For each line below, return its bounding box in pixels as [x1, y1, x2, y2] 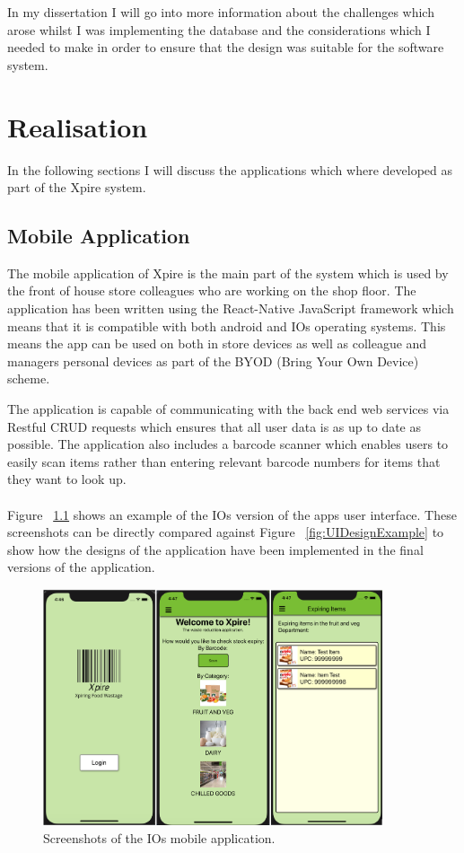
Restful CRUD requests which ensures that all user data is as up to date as [7, 417, 422, 435]
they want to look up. [7, 470, 127, 488]
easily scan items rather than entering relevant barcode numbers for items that [7, 452, 441, 470]
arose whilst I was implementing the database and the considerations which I [7, 20, 431, 39]
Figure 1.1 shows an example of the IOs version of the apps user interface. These [7, 505, 457, 523]
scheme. [7, 369, 50, 388]
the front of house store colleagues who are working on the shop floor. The [7, 281, 416, 300]
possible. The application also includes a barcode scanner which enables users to [7, 435, 449, 453]
